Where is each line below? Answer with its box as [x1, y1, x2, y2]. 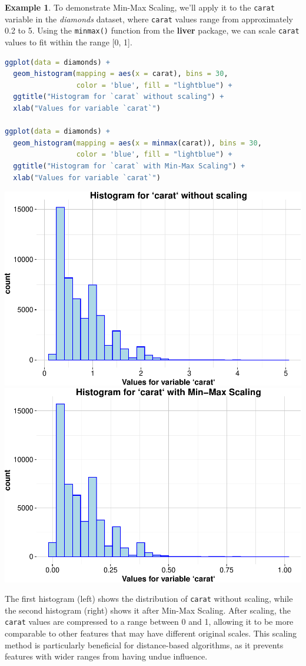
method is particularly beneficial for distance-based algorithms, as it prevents [5, 638, 284, 651]
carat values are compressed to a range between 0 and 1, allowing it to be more [5, 615, 294, 628]
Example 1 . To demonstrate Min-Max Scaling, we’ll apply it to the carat [5, 1, 275, 13]
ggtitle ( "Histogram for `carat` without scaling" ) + [13, 92, 224, 101]
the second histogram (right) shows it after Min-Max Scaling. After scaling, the [5, 604, 291, 616]
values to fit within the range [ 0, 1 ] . [5, 35, 132, 48]
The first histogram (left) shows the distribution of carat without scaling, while [5, 592, 293, 605]
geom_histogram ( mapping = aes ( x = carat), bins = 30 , [13, 69, 228, 78]
